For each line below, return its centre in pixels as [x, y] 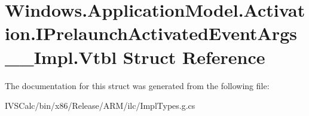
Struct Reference [194, 57]
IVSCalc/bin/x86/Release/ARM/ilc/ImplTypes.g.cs [100, 106]
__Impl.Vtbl [61, 57]
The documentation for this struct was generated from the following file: [137, 85]
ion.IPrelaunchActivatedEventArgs [151, 33]
